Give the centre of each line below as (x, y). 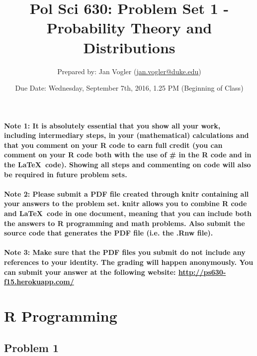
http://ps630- (202, 272)
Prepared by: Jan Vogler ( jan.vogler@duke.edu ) (129, 71)
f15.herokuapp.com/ (39, 282)
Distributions (129, 47)
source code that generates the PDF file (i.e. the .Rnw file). (109, 233)
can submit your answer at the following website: (90, 272)
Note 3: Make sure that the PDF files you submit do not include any (125, 252)
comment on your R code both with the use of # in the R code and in (128, 155)
